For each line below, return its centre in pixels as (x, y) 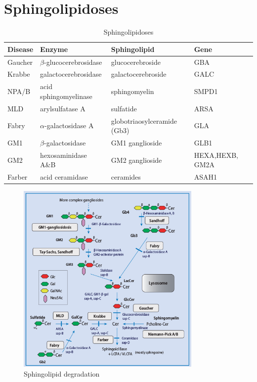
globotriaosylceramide (144, 120)
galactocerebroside (139, 74)
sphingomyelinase (66, 96)
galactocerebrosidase (71, 74)
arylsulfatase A (63, 108)
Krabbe (19, 74)
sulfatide (124, 108)
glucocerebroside (136, 62)
